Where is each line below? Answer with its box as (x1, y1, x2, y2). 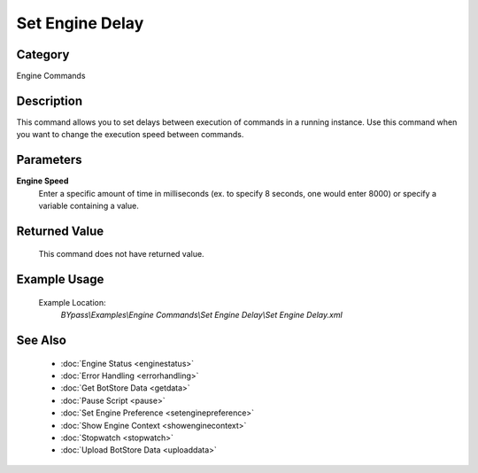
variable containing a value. (38, 200, 139, 212)
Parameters (16, 152, 82, 167)
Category (16, 47, 70, 62)
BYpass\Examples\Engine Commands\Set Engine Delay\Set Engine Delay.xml (60, 310, 343, 321)
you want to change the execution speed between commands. (16, 129, 244, 140)
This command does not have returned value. (38, 249, 204, 260)
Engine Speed (16, 175, 69, 186)
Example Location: (38, 297, 106, 307)
